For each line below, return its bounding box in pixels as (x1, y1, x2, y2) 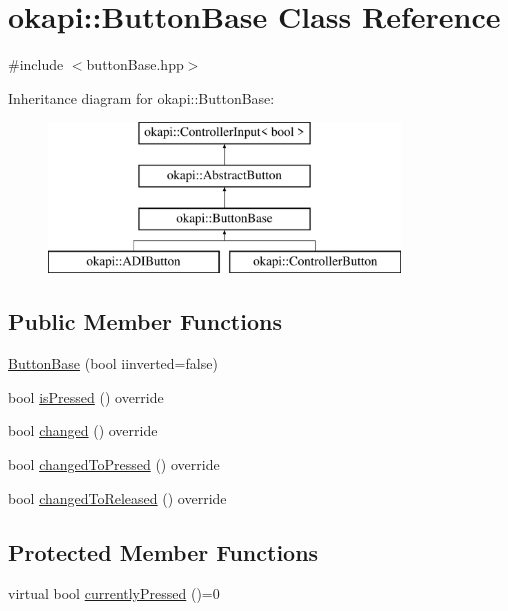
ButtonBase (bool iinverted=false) (8, 353, 218, 374)
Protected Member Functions (8, 536, 319, 567)
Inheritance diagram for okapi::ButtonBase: (8, 87, 275, 108)
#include (8, 54, 64, 75)
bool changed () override (8, 420, 158, 441)
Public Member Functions (8, 306, 282, 337)
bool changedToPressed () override (8, 454, 220, 475)
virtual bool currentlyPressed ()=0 (8, 583, 220, 604)
